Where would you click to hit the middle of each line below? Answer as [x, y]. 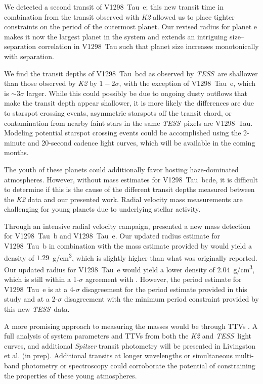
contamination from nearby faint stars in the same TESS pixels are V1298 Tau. [128, 123]
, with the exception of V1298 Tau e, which [187, 83]
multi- [244, 355]
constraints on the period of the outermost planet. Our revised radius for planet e [131, 27]
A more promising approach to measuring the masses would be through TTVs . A [131, 326]
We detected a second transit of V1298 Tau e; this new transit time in [114, 7]
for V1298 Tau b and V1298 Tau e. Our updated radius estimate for [112, 236]
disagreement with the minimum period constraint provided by [161, 299]
